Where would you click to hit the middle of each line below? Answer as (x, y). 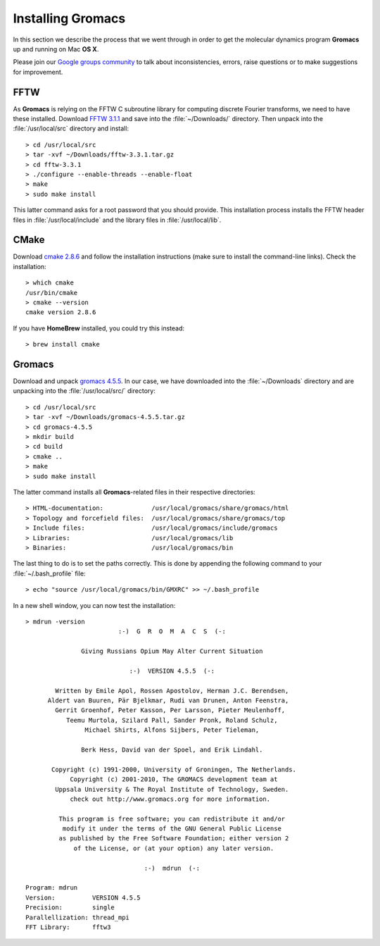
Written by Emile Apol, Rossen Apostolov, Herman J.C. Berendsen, (172, 691)
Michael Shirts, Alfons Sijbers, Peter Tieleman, (172, 730)
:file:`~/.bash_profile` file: (49, 573)
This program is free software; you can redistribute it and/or (172, 819)
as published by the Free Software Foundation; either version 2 (174, 839)
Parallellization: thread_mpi (78, 917)
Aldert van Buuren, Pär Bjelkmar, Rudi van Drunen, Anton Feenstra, (168, 701)
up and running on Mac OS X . (56, 49)
